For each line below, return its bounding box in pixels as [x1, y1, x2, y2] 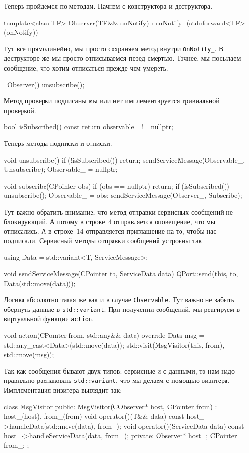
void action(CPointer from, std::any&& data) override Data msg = [4, 330, 204, 340]
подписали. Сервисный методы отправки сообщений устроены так [4, 235, 202, 245]
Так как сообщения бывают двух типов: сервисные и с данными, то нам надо [4, 365, 235, 376]
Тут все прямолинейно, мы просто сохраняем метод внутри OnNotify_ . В [4, 43, 224, 53]
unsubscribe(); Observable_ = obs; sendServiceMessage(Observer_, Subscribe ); [4, 190, 242, 200]
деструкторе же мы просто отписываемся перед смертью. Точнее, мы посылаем [4, 53, 241, 63]
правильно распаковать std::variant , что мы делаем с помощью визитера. [4, 375, 230, 385]
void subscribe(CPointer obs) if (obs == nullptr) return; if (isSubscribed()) [4, 180, 230, 191]
